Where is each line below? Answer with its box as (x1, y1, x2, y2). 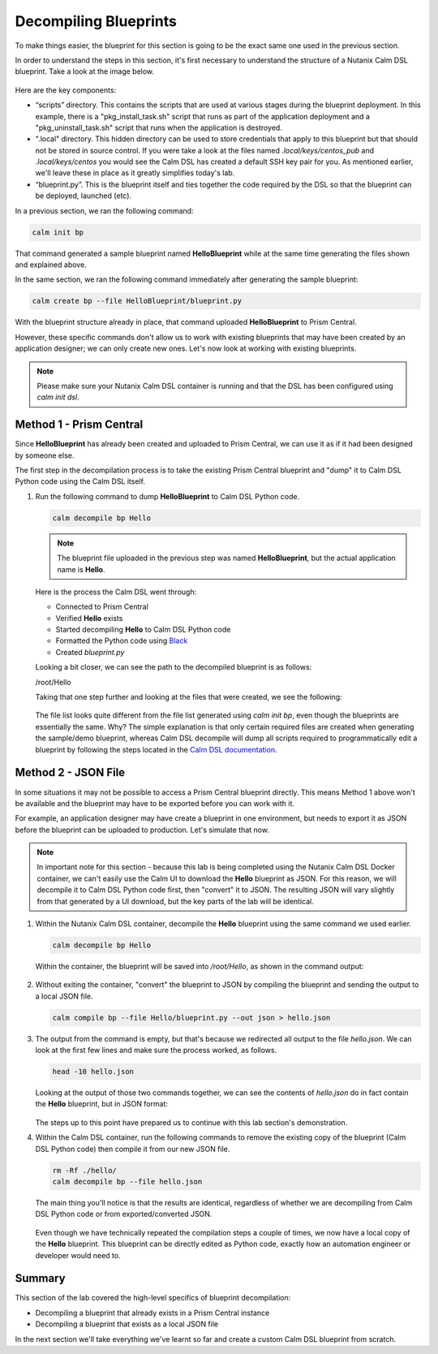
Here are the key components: (15, 85, 117, 95)
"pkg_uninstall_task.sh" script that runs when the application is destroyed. (35, 123, 283, 132)
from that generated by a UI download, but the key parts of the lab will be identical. (36, 896, 314, 906)
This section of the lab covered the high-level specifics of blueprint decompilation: (15, 1293, 291, 1303)
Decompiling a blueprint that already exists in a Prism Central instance (35, 1308, 270, 1317)
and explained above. (15, 260, 87, 270)
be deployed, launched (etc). (35, 191, 132, 201)
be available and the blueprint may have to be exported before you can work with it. (15, 798, 295, 808)
